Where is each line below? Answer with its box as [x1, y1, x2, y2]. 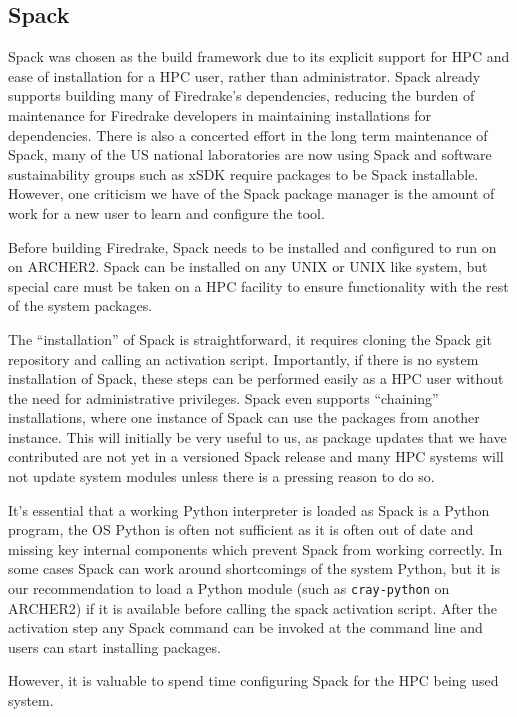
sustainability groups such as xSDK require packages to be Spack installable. [8, 163, 479, 184]
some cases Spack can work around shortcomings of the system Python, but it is [8, 558, 501, 579]
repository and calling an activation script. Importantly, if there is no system [8, 348, 479, 369]
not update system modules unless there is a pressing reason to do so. [8, 466, 435, 487]
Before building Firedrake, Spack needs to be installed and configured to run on [8, 236, 497, 257]
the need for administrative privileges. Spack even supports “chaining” [8, 387, 439, 408]
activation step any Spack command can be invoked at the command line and [8, 617, 483, 638]
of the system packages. [8, 295, 153, 316]
